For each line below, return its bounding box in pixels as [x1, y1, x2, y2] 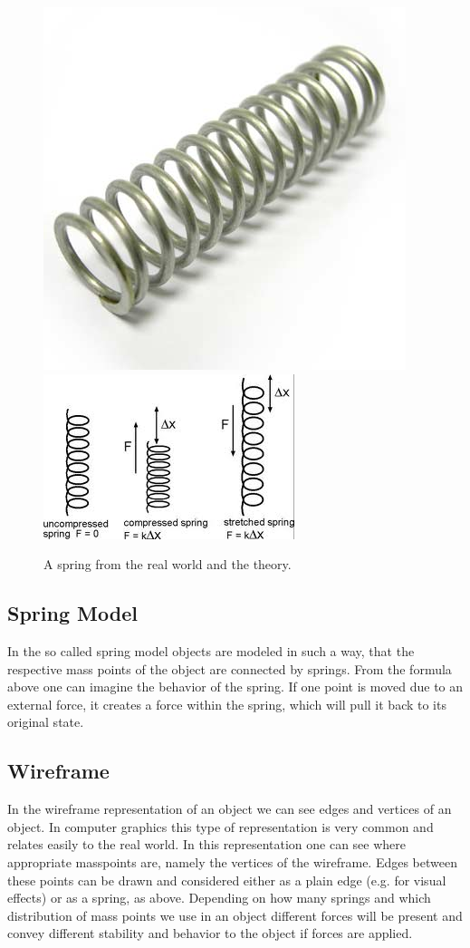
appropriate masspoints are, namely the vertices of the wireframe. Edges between [7, 852, 457, 871]
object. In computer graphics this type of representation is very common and [7, 817, 434, 836]
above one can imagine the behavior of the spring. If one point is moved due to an [7, 677, 464, 696]
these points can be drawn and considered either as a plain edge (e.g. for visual [7, 870, 446, 889]
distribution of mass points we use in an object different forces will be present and [7, 905, 463, 924]
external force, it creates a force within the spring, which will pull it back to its [7, 694, 446, 713]
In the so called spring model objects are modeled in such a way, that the [7, 641, 415, 660]
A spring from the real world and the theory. [43, 555, 292, 574]
